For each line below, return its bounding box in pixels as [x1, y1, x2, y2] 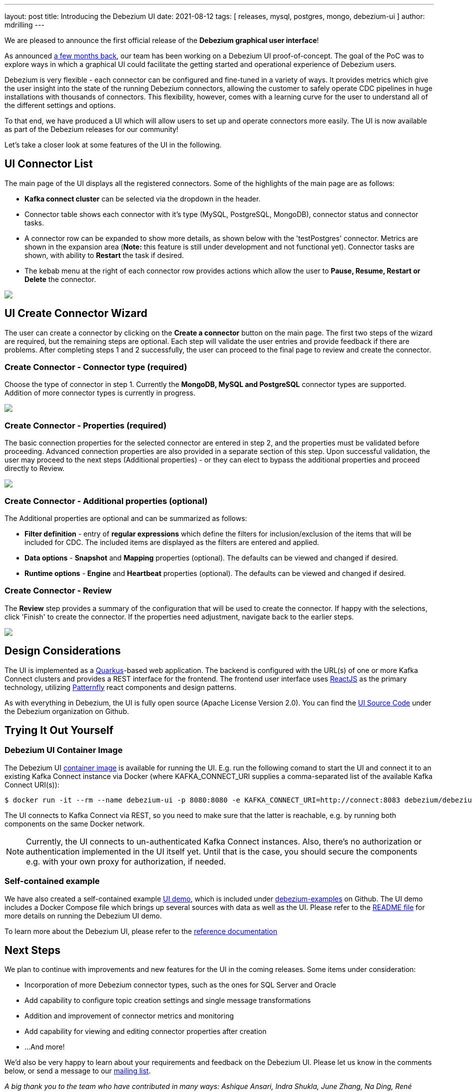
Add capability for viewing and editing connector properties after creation [24, 1027, 267, 1036]
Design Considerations [4, 644, 121, 657]
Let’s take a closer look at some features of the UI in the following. [4, 140, 222, 149]
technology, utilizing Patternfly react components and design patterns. [4, 682, 237, 691]
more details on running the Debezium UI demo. [4, 911, 162, 920]
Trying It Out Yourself [4, 723, 114, 736]
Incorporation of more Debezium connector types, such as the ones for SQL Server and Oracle [24, 980, 336, 989]
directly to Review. [4, 464, 65, 473]
